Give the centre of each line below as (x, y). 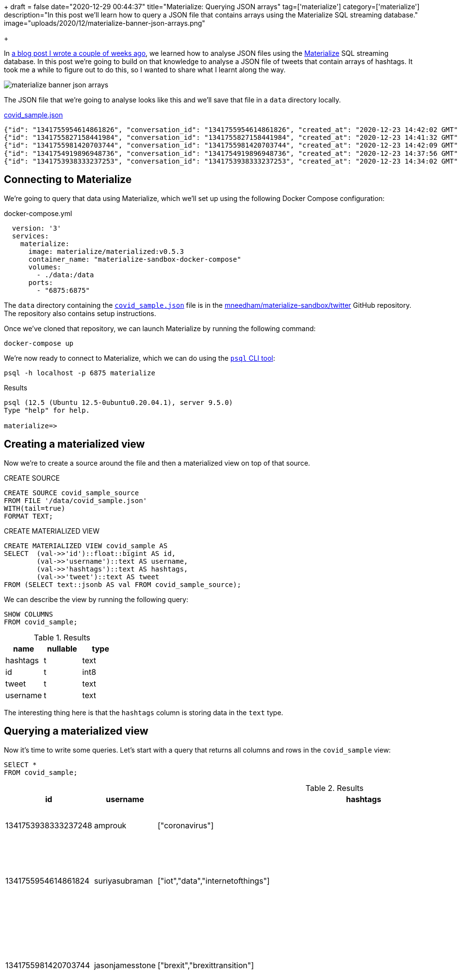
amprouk (110, 825)
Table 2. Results (335, 788)
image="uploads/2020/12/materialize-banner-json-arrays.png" (105, 23)
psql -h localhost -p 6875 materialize (80, 373)
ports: (41, 282)
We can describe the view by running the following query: (96, 599)
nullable (62, 648)
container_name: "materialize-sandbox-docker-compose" (135, 259)
